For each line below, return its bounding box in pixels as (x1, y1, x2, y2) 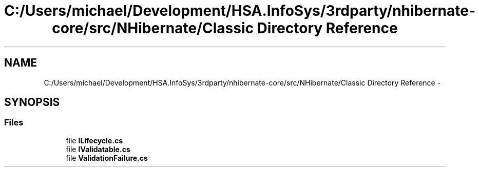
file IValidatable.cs (66, 144, 130, 154)
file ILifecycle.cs (66, 136, 123, 145)
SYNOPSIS (4, 96, 60, 109)
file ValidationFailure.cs (66, 153, 148, 162)
